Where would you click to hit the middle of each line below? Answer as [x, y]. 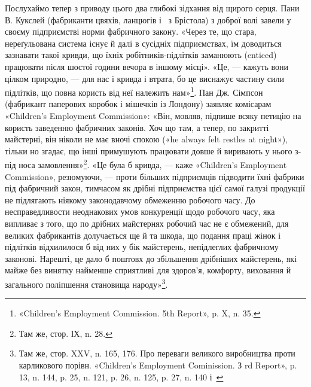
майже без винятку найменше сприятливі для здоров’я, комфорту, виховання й [148, 270]
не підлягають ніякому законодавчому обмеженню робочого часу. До [130, 199]
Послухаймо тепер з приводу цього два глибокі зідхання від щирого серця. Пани [152, 8]
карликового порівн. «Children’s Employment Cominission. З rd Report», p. [158, 365]
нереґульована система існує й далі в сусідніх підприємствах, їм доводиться [143, 43]
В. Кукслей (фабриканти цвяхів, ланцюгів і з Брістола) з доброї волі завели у [148, 19]
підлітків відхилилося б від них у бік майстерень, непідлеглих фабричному [142, 247]
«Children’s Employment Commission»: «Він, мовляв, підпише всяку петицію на [153, 115]
